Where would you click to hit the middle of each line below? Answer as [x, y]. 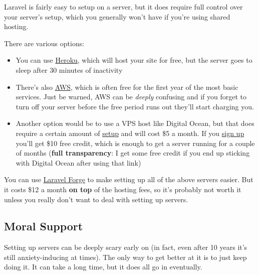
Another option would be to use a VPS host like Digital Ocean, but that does [135, 123]
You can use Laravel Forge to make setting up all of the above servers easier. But [129, 179]
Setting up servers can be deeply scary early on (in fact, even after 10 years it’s [126, 247]
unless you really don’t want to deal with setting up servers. [96, 199]
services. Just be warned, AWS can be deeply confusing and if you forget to [131, 97]
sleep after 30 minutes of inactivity [69, 70]
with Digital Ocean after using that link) [78, 162]
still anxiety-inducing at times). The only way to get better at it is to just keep [125, 257]
